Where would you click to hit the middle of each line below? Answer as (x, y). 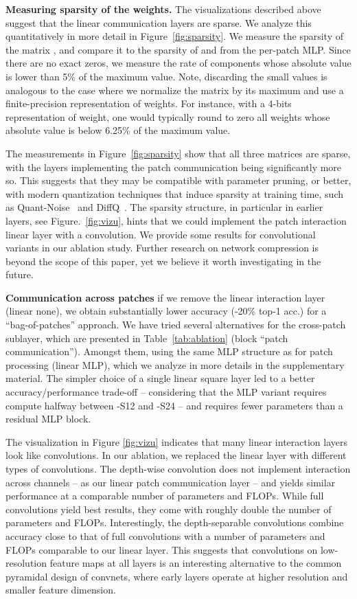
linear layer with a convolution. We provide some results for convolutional (161, 234)
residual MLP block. (48, 419)
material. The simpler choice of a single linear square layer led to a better (160, 378)
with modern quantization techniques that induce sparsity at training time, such (175, 193)
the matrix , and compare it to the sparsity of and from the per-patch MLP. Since (178, 49)
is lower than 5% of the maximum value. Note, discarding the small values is (166, 76)
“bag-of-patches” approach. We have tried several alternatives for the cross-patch (176, 325)
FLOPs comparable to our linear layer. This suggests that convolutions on (162, 549)
